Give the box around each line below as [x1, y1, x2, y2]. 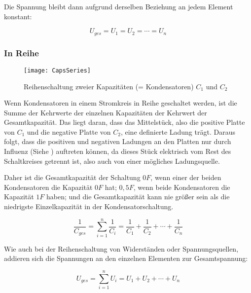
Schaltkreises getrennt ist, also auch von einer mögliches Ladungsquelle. [4, 155, 220, 166]
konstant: [4, 11, 32, 21]
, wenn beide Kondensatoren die [133, 182, 230, 192]
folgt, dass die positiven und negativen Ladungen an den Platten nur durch [4, 136, 231, 146]
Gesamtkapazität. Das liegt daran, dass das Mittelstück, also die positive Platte [4, 117, 245, 127]
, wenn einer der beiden [150, 172, 221, 183]
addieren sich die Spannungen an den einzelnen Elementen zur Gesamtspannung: [4, 253, 248, 263]
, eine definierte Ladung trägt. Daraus [120, 126, 235, 137]
